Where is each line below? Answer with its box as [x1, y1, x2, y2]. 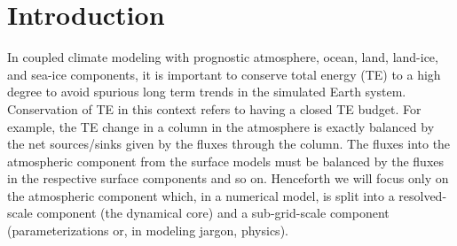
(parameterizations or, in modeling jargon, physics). [7, 221, 288, 240]
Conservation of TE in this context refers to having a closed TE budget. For [7, 99, 422, 118]
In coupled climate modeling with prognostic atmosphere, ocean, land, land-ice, [7, 48, 438, 66]
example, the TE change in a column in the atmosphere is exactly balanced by [7, 117, 435, 135]
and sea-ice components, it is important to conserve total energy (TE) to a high [7, 65, 441, 83]
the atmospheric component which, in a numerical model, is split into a [7, 186, 395, 204]
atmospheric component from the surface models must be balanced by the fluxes [7, 151, 445, 170]
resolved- [398, 186, 447, 204]
